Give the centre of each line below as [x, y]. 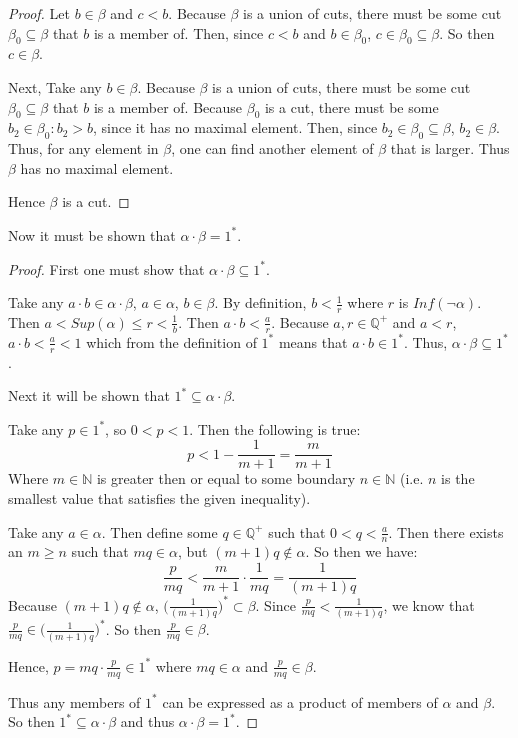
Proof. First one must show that [106, 268]
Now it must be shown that [92, 234]
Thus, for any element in [83, 148]
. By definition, [260, 302]
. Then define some [159, 531]
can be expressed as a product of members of [300, 701]
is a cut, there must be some [351, 106]
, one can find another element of [272, 148]
